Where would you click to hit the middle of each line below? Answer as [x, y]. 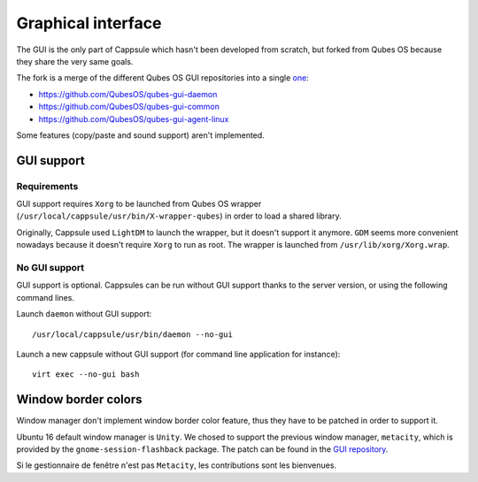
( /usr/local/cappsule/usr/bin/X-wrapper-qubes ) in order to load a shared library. [179, 216]
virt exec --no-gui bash [86, 375]
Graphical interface [89, 23]
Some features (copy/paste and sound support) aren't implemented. [140, 135]
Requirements [47, 186]
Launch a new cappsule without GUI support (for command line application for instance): [178, 354]
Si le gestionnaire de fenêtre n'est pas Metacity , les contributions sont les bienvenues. [176, 465]
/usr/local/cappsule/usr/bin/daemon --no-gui [133, 334]
